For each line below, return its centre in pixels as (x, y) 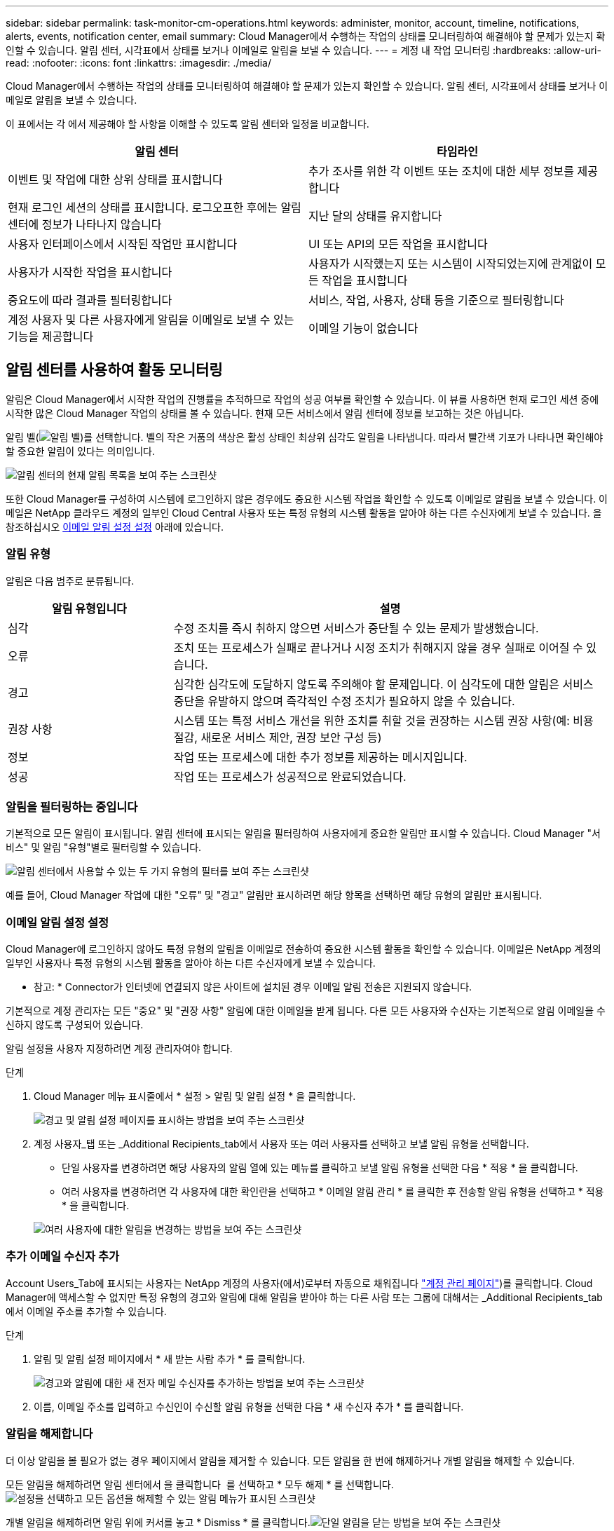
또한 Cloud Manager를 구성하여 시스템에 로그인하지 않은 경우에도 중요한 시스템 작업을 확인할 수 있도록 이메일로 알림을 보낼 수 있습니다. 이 (307, 498)
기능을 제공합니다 (51, 336)
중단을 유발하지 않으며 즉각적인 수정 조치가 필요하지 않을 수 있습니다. (344, 701)
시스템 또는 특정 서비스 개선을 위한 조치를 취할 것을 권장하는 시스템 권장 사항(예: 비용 (383, 720)
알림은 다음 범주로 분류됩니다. (70, 580)
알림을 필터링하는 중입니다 (72, 807)
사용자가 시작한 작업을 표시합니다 (90, 272)
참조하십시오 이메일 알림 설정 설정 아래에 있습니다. (115, 526)
